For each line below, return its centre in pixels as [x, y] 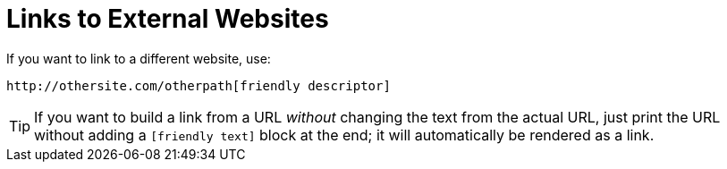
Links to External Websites [168, 19]
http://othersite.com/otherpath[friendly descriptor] [199, 85]
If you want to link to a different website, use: [139, 58]
